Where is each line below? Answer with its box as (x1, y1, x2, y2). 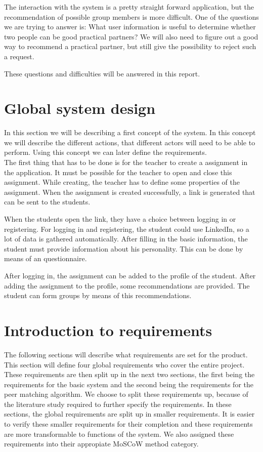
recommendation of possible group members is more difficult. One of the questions (4, 11, 259, 22)
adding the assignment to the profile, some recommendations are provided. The (4, 280, 250, 291)
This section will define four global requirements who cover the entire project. (4, 359, 245, 369)
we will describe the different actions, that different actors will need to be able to (4, 137, 255, 147)
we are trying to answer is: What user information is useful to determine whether (4, 21, 256, 32)
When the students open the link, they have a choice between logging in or (4, 214, 236, 224)
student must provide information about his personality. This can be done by (4, 243, 243, 254)
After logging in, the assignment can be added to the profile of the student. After (4, 270, 256, 280)
